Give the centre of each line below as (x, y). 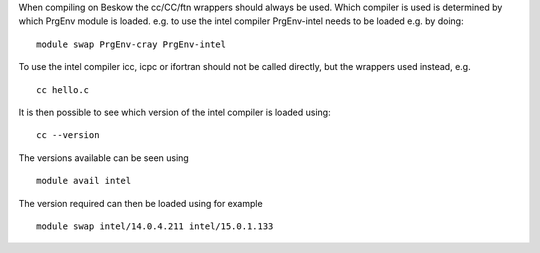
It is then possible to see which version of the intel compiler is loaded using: (174, 112)
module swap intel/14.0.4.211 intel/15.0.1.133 (155, 226)
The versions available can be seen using (103, 157)
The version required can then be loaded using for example (141, 203)
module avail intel (84, 181)
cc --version (68, 135)
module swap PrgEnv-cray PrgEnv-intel (131, 44)
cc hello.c (63, 89)
